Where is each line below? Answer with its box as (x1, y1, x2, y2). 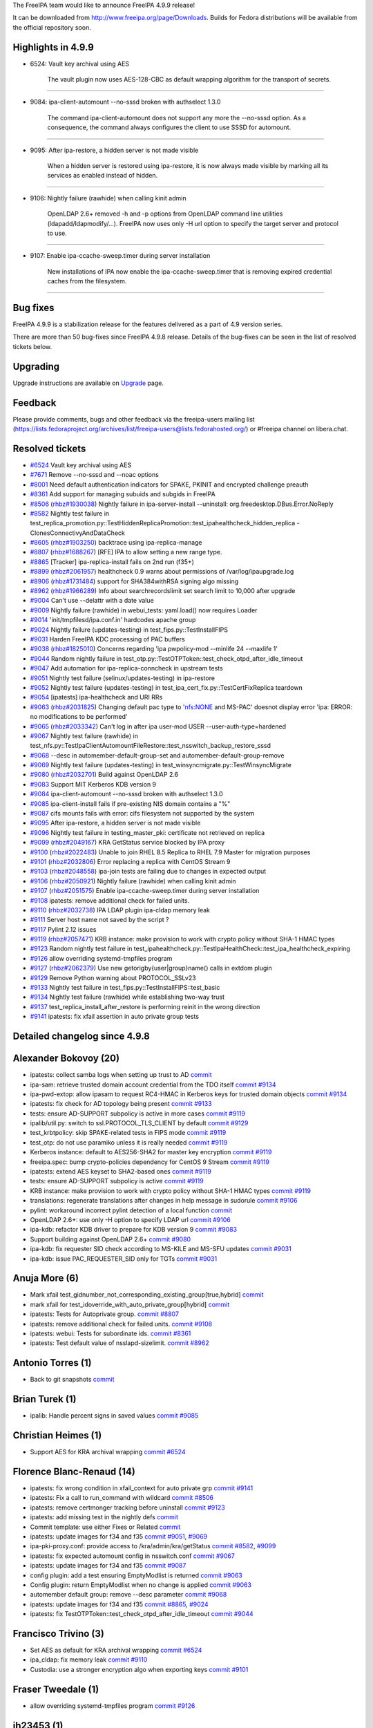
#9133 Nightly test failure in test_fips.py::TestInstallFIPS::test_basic (30, 984, 220, 992)
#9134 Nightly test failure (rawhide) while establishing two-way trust (30, 993, 224, 1002)
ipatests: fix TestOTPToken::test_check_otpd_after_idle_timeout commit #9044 (30, 1610, 254, 1618)
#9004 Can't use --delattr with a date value (30, 597, 155, 605)
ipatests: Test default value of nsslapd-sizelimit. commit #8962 (30, 1339, 210, 1347)
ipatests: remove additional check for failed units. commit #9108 (30, 1320, 213, 1328)
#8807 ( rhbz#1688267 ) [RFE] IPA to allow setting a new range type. (30, 548, 222, 556)
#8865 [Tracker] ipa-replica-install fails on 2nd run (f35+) (30, 557, 195, 566)
